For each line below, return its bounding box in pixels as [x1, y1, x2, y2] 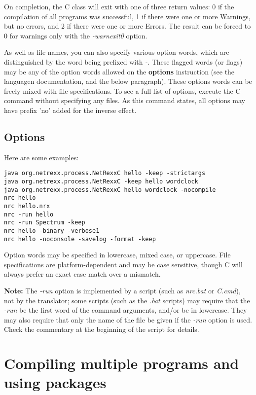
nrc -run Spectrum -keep [4, 219, 85, 226]
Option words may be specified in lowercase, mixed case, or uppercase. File [4, 250, 231, 260]
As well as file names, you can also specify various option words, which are [4, 47, 229, 57]
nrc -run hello [4, 211, 54, 218]
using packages [4, 372, 107, 393]
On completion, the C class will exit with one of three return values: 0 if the [4, 1, 234, 11]
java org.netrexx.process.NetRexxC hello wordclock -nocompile [4, 186, 216, 193]
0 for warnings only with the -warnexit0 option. [4, 30, 147, 40]
